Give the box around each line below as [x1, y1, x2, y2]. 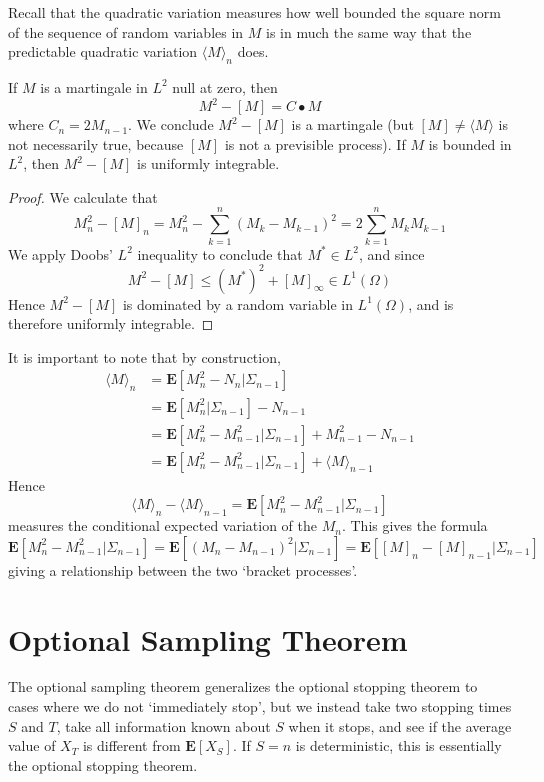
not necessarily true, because [8, 133, 184, 154]
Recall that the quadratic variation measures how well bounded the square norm [8, 2, 501, 22]
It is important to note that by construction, [8, 346, 281, 367]
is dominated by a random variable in [122, 293, 353, 314]
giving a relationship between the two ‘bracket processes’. [8, 559, 358, 580]
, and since [359, 243, 425, 264]
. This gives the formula [341, 515, 488, 536]
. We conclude [128, 114, 214, 135]
